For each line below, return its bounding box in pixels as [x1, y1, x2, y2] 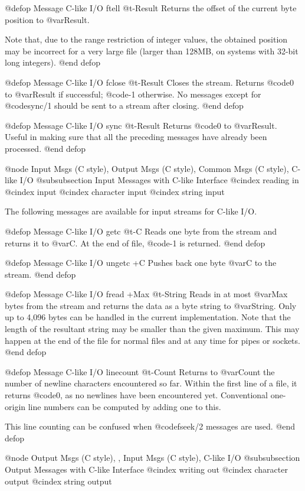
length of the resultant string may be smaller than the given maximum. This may [5, 323, 300, 335]
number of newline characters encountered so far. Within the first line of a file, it [5, 377, 297, 389]
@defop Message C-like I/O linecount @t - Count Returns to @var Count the [5, 365, 275, 378]
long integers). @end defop [5, 56, 100, 69]
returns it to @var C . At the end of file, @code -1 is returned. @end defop [5, 236, 265, 249]
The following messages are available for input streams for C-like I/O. [5, 205, 257, 217]
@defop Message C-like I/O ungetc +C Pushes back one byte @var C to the [5, 256, 277, 269]
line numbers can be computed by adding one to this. [28, 400, 221, 412]
